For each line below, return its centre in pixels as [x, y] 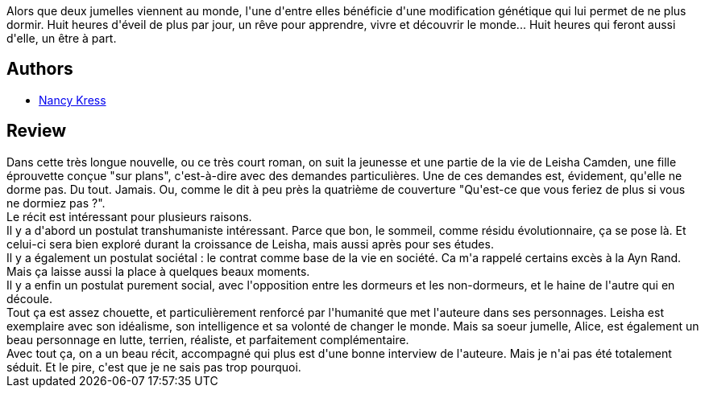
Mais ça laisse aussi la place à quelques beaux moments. [158, 271]
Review [37, 131]
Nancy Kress [73, 100]
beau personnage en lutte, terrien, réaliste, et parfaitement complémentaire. [208, 339]
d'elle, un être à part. [62, 38]
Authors [40, 69]
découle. [29, 298]
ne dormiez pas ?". [56, 203]
